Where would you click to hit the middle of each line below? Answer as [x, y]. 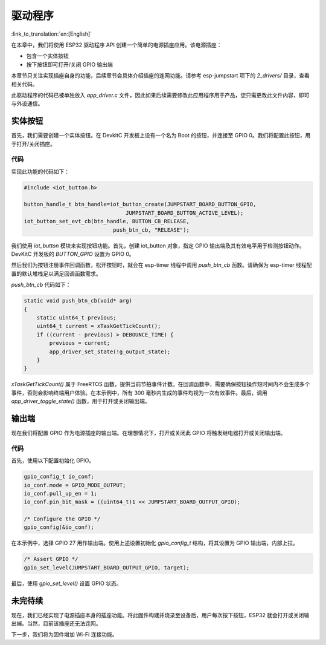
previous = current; [80, 343]
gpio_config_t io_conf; [59, 477]
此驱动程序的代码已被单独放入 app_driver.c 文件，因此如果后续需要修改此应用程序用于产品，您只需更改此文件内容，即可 [160, 95]
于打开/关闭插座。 [34, 144]
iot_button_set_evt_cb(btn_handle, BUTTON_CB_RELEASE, [107, 221]
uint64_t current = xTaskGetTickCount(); [99, 326]
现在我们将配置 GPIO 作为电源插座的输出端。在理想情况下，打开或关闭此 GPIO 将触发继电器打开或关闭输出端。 [149, 433]
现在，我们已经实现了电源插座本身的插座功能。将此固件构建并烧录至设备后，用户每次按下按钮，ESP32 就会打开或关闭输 [160, 615]
